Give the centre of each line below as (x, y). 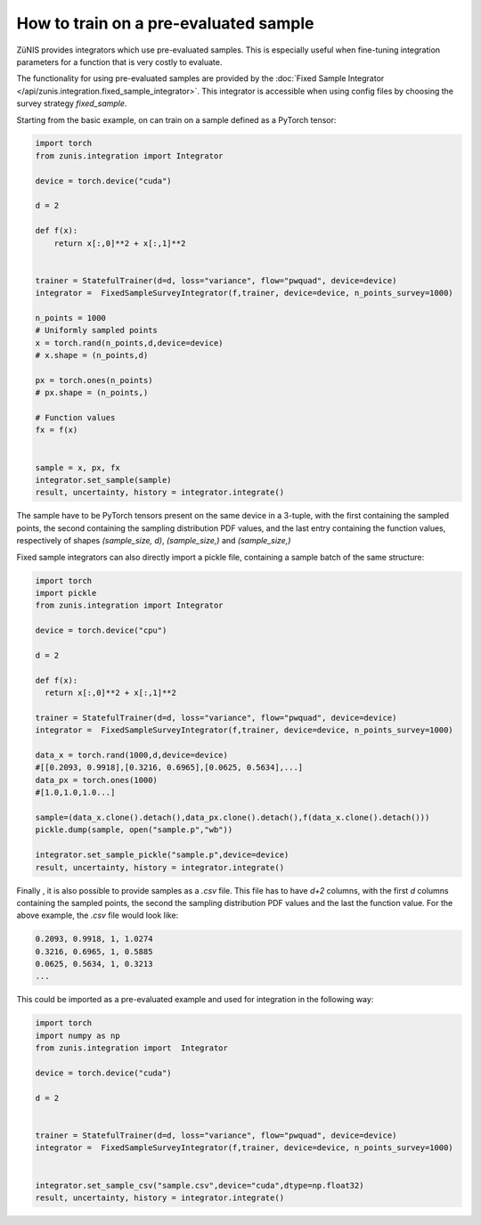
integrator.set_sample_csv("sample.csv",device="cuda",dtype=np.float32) (200, 1185)
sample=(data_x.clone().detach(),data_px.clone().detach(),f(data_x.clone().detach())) (232, 817)
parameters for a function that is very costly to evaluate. (119, 61)
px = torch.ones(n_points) (94, 380)
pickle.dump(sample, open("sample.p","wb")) (134, 830)
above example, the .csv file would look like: (98, 915)
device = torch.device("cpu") (101, 631)
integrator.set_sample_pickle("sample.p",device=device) (162, 855)
